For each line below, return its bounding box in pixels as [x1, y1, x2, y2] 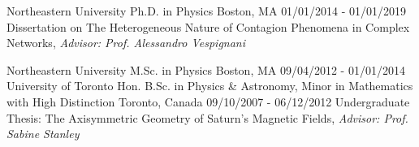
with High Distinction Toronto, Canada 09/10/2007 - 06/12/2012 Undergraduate [6, 93, 410, 110]
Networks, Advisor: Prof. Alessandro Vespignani [6, 34, 246, 51]
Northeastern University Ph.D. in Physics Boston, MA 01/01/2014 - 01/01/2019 [6, 2, 407, 19]
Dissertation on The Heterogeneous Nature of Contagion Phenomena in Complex [6, 18, 410, 35]
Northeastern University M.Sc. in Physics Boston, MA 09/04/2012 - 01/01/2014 [6, 61, 405, 78]
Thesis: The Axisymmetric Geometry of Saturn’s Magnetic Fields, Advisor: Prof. [6, 109, 408, 126]
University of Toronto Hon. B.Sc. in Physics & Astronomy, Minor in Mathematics [6, 77, 413, 94]
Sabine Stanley [6, 125, 80, 142]
